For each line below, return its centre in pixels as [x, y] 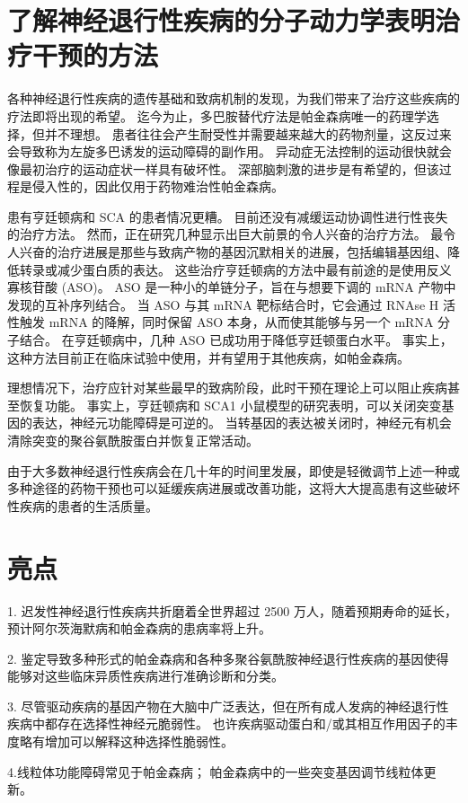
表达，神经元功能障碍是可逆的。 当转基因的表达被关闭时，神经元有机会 [242, 423]
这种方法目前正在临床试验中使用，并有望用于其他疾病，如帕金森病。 [208, 357]
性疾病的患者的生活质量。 [83, 505]
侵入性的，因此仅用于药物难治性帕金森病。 [158, 186]
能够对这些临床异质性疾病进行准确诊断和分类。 [146, 676]
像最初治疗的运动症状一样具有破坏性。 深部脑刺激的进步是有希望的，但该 [223, 168]
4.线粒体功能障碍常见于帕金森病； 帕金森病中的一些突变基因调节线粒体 [216, 771]
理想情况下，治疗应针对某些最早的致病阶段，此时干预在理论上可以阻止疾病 [227, 388]
